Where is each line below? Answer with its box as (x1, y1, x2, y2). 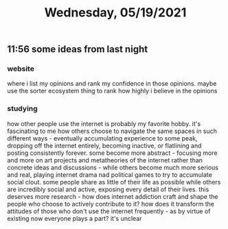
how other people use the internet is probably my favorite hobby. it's (7, 119, 201, 128)
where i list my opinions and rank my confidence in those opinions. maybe (7, 80, 217, 88)
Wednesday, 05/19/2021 (44, 5, 187, 21)
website (7, 64, 34, 73)
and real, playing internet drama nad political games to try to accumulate (7, 170, 213, 179)
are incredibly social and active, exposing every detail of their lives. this (7, 185, 209, 193)
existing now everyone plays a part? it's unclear (7, 214, 142, 222)
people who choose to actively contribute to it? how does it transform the (7, 200, 215, 208)
